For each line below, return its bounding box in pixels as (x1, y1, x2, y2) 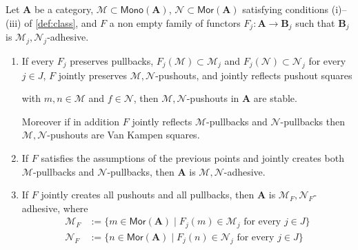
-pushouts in (186, 91, 239, 105)
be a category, (34, 2, 94, 16)
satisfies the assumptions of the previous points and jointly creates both (41, 151, 344, 165)
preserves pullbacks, (70, 53, 154, 67)
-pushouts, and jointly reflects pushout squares (155, 67, 352, 82)
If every (21, 53, 54, 67)
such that (295, 15, 335, 30)
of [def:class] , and (24, 15, 97, 30)
